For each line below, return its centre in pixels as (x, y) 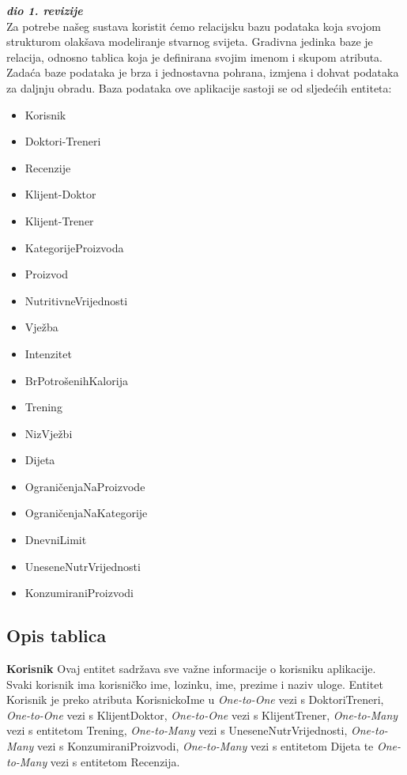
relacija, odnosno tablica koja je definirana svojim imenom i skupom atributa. (195, 57)
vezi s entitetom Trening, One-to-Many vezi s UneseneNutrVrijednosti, (177, 730)
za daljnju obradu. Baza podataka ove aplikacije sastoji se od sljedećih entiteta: (199, 87)
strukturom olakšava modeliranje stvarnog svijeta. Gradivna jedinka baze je (190, 42)
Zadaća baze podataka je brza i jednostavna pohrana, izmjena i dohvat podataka (203, 72)
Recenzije (48, 167)
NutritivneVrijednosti (76, 300)
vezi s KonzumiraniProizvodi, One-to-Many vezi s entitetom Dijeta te (205, 746)
